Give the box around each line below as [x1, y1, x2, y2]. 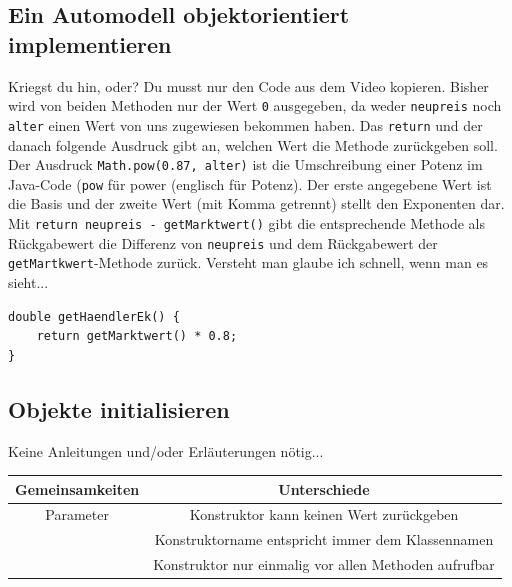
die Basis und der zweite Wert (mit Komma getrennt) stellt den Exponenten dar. [8, 193, 505, 214]
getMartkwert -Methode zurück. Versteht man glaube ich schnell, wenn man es [8, 252, 489, 273]
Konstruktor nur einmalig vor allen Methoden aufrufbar [153, 554, 495, 575]
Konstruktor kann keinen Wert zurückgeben [189, 504, 459, 525]
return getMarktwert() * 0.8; [36, 329, 238, 344]
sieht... [8, 271, 49, 292]
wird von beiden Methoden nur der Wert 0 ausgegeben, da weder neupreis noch [8, 95, 502, 116]
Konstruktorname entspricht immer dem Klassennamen [154, 529, 494, 550]
